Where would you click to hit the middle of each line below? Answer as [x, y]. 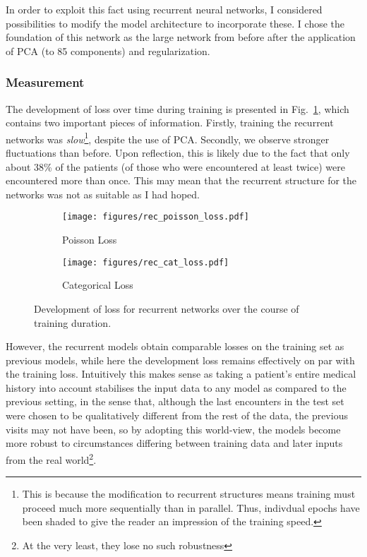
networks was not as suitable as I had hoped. [103, 194]
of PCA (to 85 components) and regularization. [108, 50]
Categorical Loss [98, 285]
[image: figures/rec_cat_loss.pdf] [146, 262]
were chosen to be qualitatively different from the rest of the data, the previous [177, 415]
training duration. [73, 322]
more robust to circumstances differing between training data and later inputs [174, 443]
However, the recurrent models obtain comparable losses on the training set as [175, 346]
